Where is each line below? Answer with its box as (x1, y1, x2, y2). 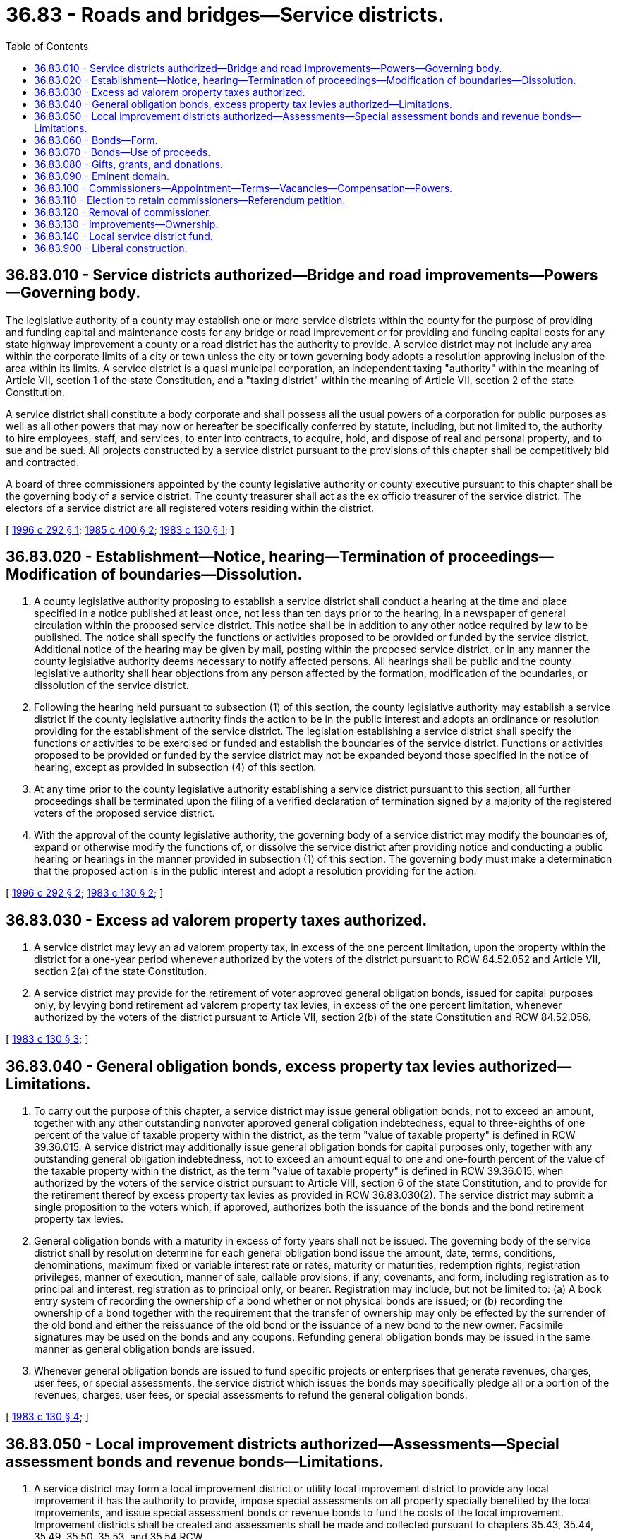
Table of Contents (6, 40, 89, 52)
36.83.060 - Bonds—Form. (34, 133, 158, 146)
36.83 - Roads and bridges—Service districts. (6, 3, 444, 27)
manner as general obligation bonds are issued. (34, 1343, 255, 1355)
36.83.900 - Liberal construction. (34, 241, 188, 254)
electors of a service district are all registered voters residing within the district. (6, 501, 375, 514)
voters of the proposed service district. (34, 807, 215, 820)
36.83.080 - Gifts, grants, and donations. (34, 157, 223, 170)
